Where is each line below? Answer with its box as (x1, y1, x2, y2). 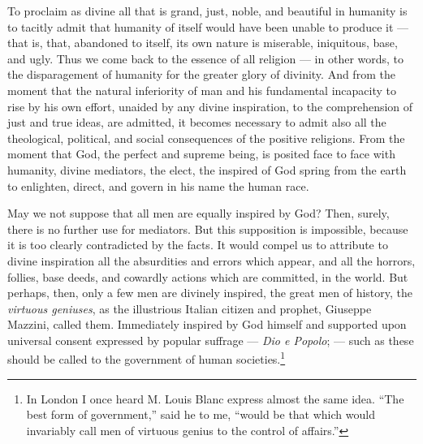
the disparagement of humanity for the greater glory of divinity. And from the (7, 66, 395, 83)
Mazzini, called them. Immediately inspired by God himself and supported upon (7, 316, 407, 333)
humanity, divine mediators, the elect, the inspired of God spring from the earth (7, 161, 407, 178)
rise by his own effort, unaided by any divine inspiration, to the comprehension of (7, 97, 413, 114)
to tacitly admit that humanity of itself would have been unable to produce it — (7, 18, 409, 35)
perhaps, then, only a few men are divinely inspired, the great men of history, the (7, 284, 413, 301)
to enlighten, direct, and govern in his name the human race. (7, 177, 309, 194)
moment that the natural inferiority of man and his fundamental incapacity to (7, 81, 396, 98)
